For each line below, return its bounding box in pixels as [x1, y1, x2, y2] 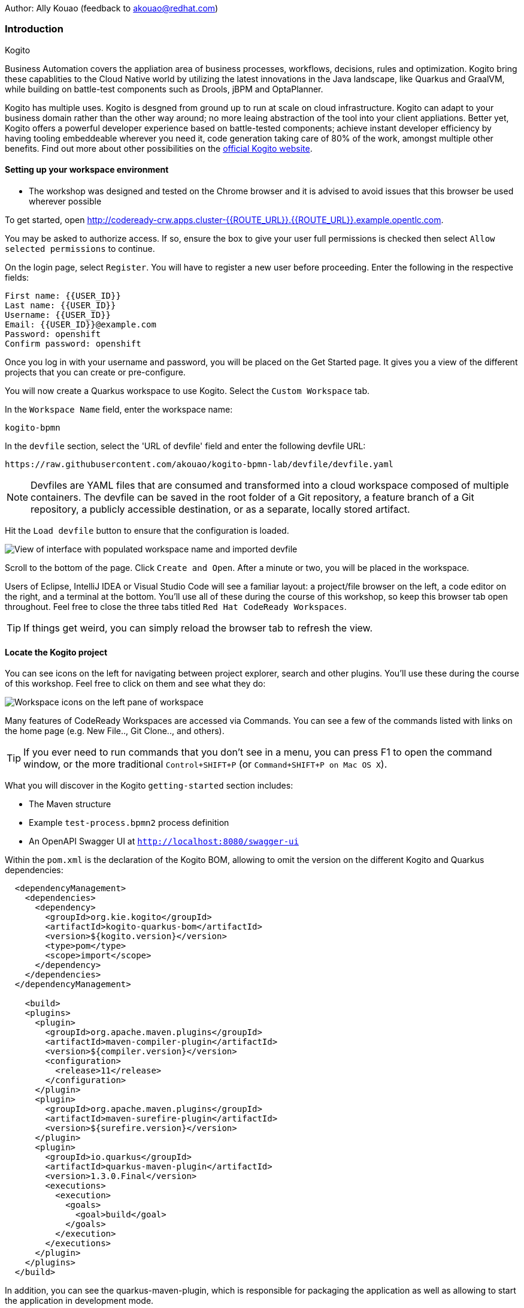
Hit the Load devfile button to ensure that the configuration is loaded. [5, 525, 289, 536]
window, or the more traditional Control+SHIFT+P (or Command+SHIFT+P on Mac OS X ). [23, 758, 387, 771]
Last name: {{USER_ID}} [5, 300, 116, 310]
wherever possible [29, 196, 102, 206]
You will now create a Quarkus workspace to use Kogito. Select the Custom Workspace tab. [5, 385, 370, 396]
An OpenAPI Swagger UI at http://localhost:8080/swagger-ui [29, 836, 299, 847]
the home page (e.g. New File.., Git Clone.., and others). [5, 726, 225, 736]
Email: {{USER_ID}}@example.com [5, 319, 156, 329]
